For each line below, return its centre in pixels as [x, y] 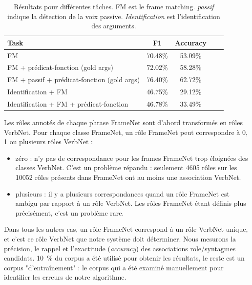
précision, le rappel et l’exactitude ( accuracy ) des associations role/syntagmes [120, 248]
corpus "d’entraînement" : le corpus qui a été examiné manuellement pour [114, 267]
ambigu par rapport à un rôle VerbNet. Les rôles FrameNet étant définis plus [131, 203]
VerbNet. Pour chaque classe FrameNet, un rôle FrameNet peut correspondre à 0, [126, 132]
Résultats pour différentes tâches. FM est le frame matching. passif [114, 6]
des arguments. [114, 26]
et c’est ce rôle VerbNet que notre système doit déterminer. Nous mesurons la [120, 239]
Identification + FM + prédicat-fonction [68, 104]
